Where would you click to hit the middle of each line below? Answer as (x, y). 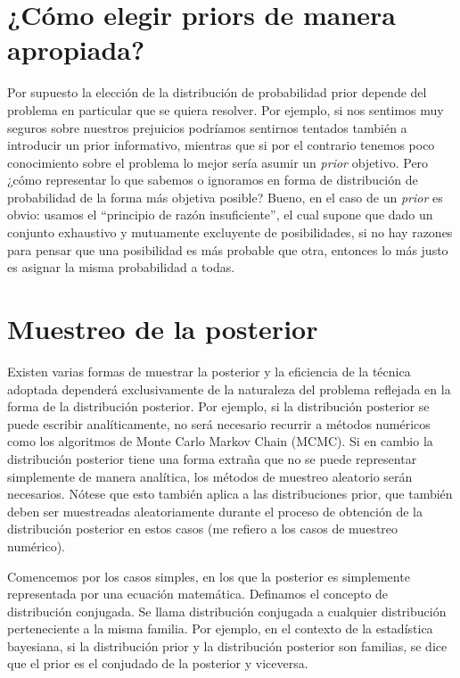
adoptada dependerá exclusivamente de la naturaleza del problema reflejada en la (229, 389)
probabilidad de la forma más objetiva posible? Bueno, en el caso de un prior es (225, 197)
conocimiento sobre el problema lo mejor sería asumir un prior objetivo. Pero (218, 162)
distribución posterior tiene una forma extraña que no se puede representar (212, 458)
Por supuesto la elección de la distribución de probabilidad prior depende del (217, 92)
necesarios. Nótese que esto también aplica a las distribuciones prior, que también (230, 494)
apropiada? (76, 50)
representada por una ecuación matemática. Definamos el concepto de (198, 594)
